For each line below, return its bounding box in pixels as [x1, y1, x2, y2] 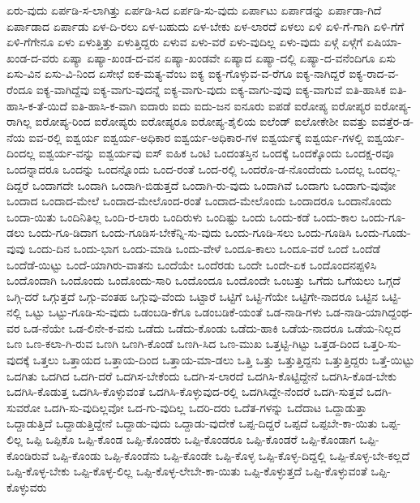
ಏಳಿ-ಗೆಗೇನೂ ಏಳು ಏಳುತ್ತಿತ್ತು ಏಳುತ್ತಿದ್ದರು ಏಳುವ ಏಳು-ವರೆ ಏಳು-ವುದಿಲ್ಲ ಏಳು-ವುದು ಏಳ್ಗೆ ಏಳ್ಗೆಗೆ [6, 33, 363, 50]
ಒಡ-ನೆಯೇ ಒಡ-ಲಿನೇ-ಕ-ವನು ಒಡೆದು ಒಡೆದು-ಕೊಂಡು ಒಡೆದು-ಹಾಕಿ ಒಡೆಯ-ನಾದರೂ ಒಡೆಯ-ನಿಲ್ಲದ [24, 319, 401, 336]
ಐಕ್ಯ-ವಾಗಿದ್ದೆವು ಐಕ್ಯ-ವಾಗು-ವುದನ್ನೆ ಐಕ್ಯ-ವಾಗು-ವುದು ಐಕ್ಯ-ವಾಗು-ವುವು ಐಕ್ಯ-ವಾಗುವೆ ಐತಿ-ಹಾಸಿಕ [36, 80, 386, 97]
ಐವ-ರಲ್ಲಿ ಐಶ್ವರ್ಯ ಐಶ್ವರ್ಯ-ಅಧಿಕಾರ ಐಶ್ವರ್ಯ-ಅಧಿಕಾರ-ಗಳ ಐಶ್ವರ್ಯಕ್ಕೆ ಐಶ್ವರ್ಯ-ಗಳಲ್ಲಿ [28, 128, 364, 145]
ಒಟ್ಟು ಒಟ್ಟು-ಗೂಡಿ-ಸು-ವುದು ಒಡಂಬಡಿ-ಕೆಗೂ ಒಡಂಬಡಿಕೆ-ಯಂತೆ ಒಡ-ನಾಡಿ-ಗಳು [25, 303, 323, 320]
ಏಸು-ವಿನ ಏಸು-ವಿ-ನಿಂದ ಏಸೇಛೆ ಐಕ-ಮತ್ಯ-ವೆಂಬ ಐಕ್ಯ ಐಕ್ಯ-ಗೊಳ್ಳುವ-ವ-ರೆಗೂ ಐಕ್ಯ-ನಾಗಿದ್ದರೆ [6, 65, 345, 82]
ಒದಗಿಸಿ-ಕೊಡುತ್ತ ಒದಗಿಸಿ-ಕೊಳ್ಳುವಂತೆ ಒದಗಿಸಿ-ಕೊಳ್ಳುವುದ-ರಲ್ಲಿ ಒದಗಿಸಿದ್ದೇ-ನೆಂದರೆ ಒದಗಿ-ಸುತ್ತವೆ [6, 383, 363, 400]
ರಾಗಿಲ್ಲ [6, 113, 32, 130]
